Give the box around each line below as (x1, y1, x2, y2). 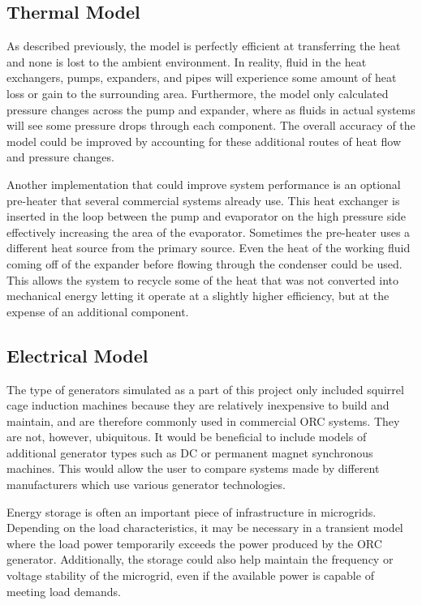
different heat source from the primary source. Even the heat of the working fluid (6, 239, 411, 256)
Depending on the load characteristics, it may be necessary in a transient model (6, 519, 403, 536)
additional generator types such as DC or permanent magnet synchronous (6, 444, 373, 461)
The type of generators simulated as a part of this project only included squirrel (6, 380, 404, 397)
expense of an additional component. (6, 302, 189, 320)
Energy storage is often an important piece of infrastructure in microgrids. (6, 503, 377, 520)
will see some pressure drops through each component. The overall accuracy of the (6, 117, 416, 134)
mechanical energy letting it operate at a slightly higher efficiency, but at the (6, 287, 390, 304)
